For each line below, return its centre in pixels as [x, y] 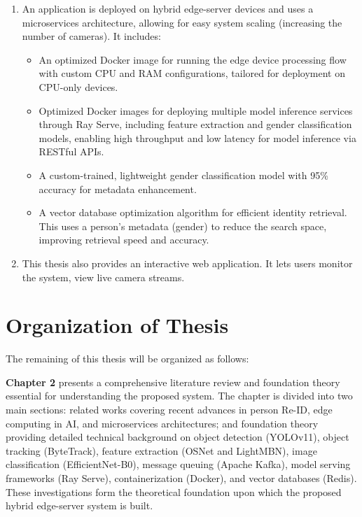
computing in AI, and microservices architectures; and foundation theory [162, 423]
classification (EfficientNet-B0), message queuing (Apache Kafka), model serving [178, 464]
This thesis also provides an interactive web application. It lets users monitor [187, 263]
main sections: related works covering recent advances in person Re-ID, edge [169, 409]
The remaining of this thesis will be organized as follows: [127, 359]
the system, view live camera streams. [103, 277]
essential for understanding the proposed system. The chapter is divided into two [179, 396]
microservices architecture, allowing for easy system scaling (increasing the [182, 22]
